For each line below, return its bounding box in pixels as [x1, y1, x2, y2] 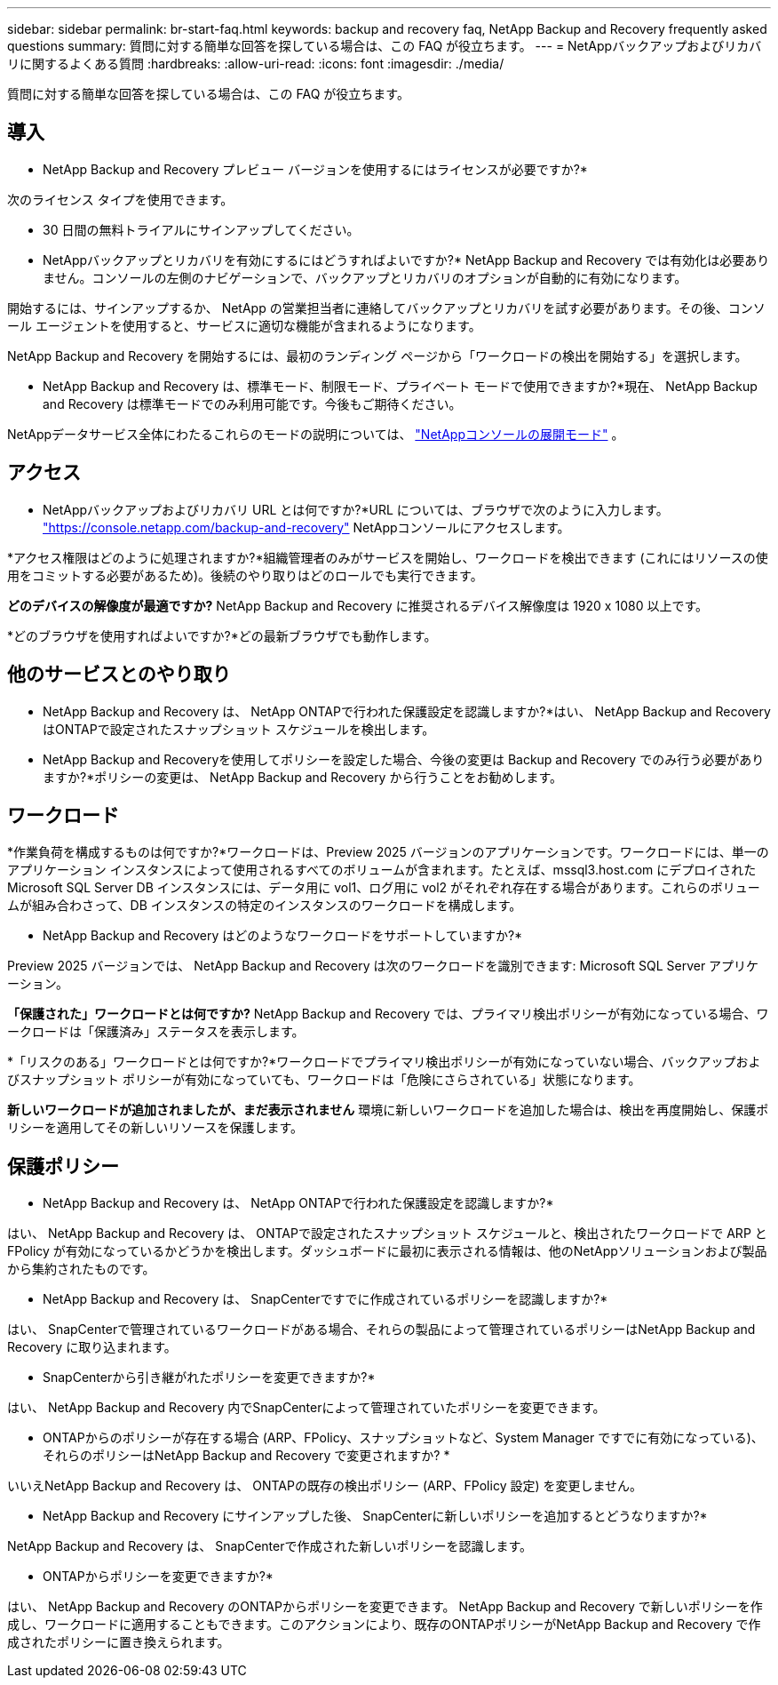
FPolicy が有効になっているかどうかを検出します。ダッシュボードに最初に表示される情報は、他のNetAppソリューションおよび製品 [7, 1243, 767, 1259]
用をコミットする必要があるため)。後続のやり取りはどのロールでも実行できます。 [7, 567, 483, 583]
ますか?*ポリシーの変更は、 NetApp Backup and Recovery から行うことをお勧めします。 [43, 769, 563, 785]
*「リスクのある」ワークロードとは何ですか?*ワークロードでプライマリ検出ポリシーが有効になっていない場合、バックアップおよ [7, 1054, 761, 1070]
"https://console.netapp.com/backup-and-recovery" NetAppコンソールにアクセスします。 [43, 519, 570, 535]
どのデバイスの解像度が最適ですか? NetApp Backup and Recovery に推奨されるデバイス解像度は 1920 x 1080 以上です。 [7, 597, 708, 613]
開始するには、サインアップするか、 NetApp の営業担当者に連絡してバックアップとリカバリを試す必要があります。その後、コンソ [7, 299, 766, 315]
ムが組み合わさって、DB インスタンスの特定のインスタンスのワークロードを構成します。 [7, 898, 522, 914]
